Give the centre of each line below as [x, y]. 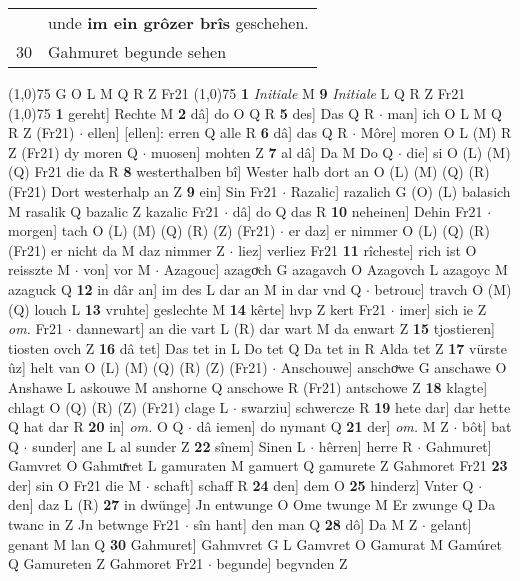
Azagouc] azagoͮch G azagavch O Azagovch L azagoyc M [335, 269]
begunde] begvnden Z [282, 563]
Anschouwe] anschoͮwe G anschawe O [393, 367]
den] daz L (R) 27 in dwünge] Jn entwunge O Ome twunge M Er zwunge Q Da [252, 504]
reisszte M [39, 269]
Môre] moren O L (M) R [436, 132]
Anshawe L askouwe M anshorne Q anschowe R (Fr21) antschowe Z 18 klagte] [248, 386]
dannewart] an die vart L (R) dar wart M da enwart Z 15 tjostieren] [285, 328]
